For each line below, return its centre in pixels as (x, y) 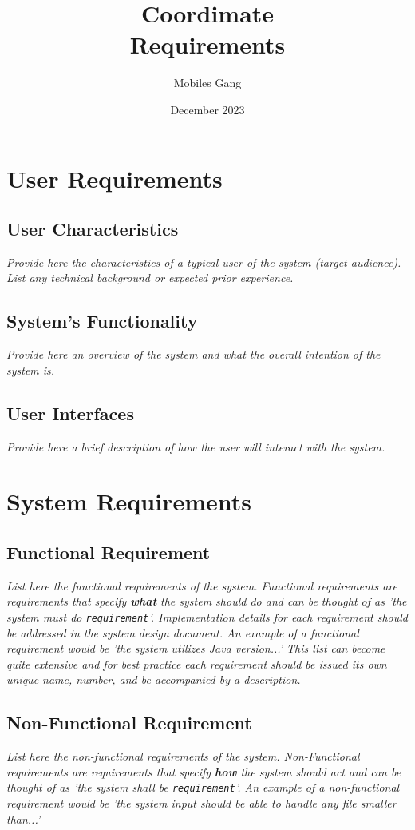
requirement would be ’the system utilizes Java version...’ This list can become (196, 648)
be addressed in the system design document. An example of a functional (183, 632)
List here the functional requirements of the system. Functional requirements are (202, 585)
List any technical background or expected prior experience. (150, 278)
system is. (31, 369)
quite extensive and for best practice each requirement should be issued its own (197, 663)
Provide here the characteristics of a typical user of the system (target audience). (204, 262)
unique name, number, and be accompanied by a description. (154, 679)
